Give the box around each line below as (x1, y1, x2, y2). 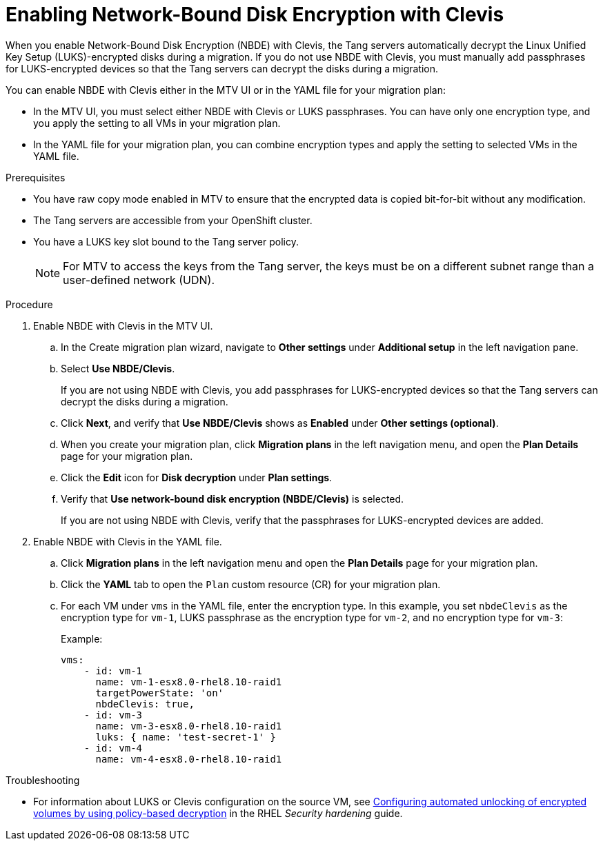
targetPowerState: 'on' (95, 687, 224, 698)
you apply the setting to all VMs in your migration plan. (33, 117, 281, 129)
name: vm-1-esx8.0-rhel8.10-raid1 (95, 676, 282, 687)
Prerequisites (6, 171, 66, 183)
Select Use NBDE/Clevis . (61, 362, 175, 374)
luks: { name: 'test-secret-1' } (95, 731, 276, 743)
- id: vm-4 (83, 742, 143, 754)
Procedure (6, 298, 53, 310)
